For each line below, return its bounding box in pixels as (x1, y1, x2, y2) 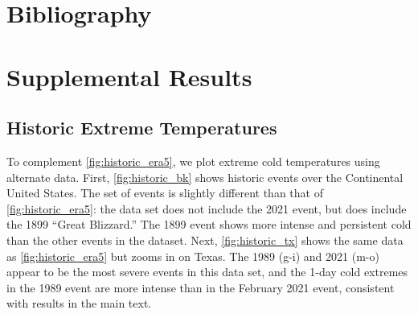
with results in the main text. (6, 295, 152, 312)
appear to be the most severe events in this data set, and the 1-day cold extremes (6, 263, 408, 280)
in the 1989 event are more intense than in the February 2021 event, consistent (6, 279, 395, 295)
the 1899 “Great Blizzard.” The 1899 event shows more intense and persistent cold (6, 216, 412, 233)
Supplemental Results (6, 60, 252, 93)
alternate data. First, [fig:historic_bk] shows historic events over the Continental (6, 168, 404, 185)
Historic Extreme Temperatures (6, 115, 277, 140)
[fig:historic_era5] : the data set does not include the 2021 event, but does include (6, 200, 407, 217)
